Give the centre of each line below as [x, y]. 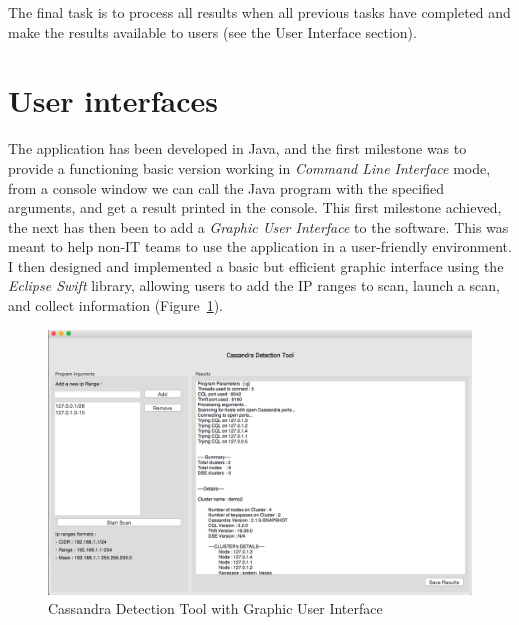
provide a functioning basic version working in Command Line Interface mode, [249, 167]
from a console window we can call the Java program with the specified [226, 187]
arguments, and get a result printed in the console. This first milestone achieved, [255, 207]
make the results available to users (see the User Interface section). [212, 31]
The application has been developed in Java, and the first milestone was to [237, 148]
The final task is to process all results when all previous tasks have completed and [259, 12]
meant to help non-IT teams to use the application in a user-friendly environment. [260, 246]
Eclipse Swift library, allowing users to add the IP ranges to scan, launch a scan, [254, 285]
